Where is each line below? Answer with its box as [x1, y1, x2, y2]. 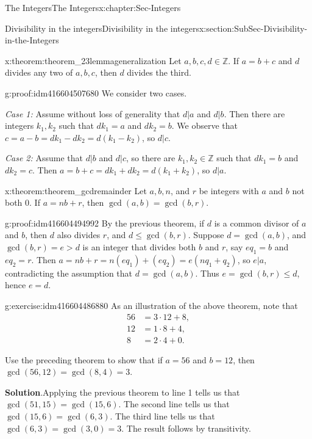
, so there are [126, 151, 175, 164]
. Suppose [188, 228, 224, 241]
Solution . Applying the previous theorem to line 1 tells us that [5, 385, 240, 398]
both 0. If [5, 196, 40, 209]
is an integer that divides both [82, 240, 196, 253]
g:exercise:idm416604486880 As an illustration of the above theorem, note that [5, 299, 298, 311]
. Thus [195, 266, 219, 279]
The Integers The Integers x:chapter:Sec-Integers [5, 1, 181, 13]
